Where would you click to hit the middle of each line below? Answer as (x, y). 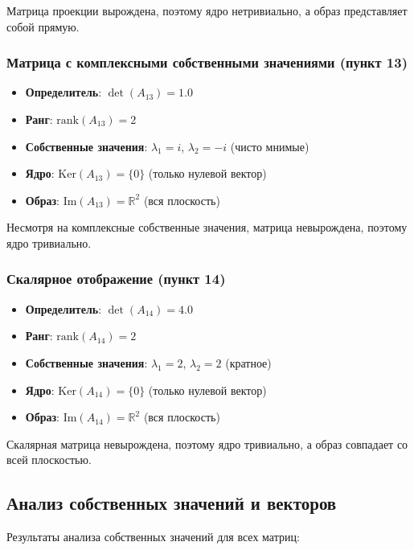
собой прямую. (43, 26)
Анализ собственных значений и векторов (172, 503)
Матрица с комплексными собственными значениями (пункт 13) (207, 62)
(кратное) (248, 362)
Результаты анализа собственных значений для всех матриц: (153, 537)
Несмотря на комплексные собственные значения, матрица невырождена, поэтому (207, 227)
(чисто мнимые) (270, 146)
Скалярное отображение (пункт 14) (116, 279)
